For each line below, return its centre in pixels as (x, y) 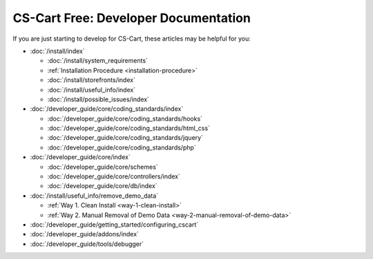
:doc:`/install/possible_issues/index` (98, 99)
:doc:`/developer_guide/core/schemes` (103, 167)
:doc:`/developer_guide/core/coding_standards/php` (122, 147)
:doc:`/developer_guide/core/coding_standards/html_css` (129, 128)
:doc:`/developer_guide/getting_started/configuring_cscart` (114, 225)
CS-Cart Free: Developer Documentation (132, 18)
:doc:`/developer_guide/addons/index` (85, 234)
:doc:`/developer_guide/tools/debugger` (87, 244)
